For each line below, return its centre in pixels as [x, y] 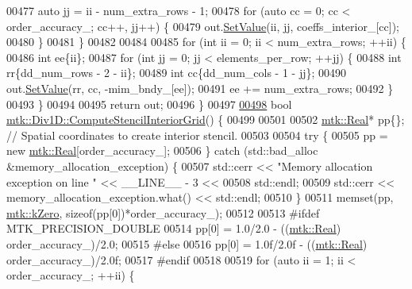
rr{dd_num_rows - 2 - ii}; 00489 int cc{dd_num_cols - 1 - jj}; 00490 [177, 73]
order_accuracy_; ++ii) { [71, 275]
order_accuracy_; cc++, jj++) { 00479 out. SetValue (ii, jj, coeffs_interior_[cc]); [203, 26]
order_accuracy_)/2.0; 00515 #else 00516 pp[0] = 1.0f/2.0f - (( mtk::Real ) [187, 243]
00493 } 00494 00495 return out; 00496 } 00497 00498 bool [149, 104]
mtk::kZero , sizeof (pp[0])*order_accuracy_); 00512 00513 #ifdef [163, 212]
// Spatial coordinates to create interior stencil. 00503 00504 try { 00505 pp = [197, 135]
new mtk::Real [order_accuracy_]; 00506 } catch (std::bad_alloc [162, 150]
